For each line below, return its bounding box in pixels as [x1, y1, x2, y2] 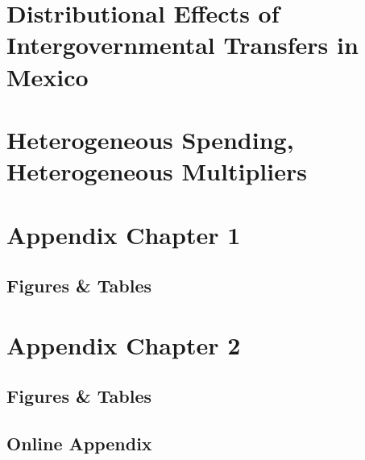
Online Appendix [6, 431, 152, 456]
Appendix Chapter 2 [6, 328, 241, 361]
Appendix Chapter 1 [6, 218, 241, 251]
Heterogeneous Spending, [6, 122, 294, 155]
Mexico [6, 60, 89, 93]
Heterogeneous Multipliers [6, 155, 307, 188]
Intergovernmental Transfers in [6, 28, 359, 61]
